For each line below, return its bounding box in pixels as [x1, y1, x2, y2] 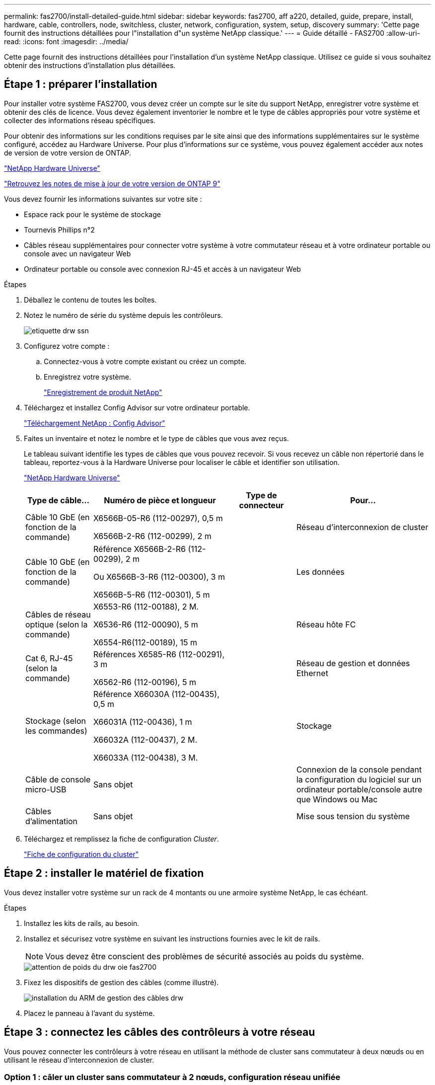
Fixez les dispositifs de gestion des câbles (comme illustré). [24, 978, 219, 987]
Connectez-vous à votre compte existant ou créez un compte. [44, 357, 247, 366]
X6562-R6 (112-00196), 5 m [93, 677, 196, 687]
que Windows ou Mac [296, 794, 378, 804]
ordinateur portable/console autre [296, 784, 423, 794]
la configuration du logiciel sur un [296, 774, 422, 784]
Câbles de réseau [25, 609, 91, 620]
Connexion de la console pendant [296, 764, 422, 775]
